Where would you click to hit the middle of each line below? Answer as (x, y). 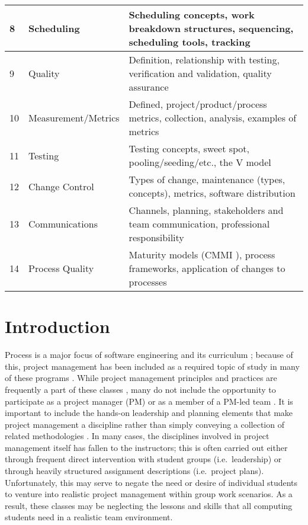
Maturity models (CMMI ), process (202, 255)
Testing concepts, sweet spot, (189, 148)
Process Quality (61, 268)
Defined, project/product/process (198, 104)
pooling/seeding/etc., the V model (200, 162)
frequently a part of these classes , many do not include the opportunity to (140, 389)
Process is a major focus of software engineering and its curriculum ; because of (149, 355)
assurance (149, 87)
